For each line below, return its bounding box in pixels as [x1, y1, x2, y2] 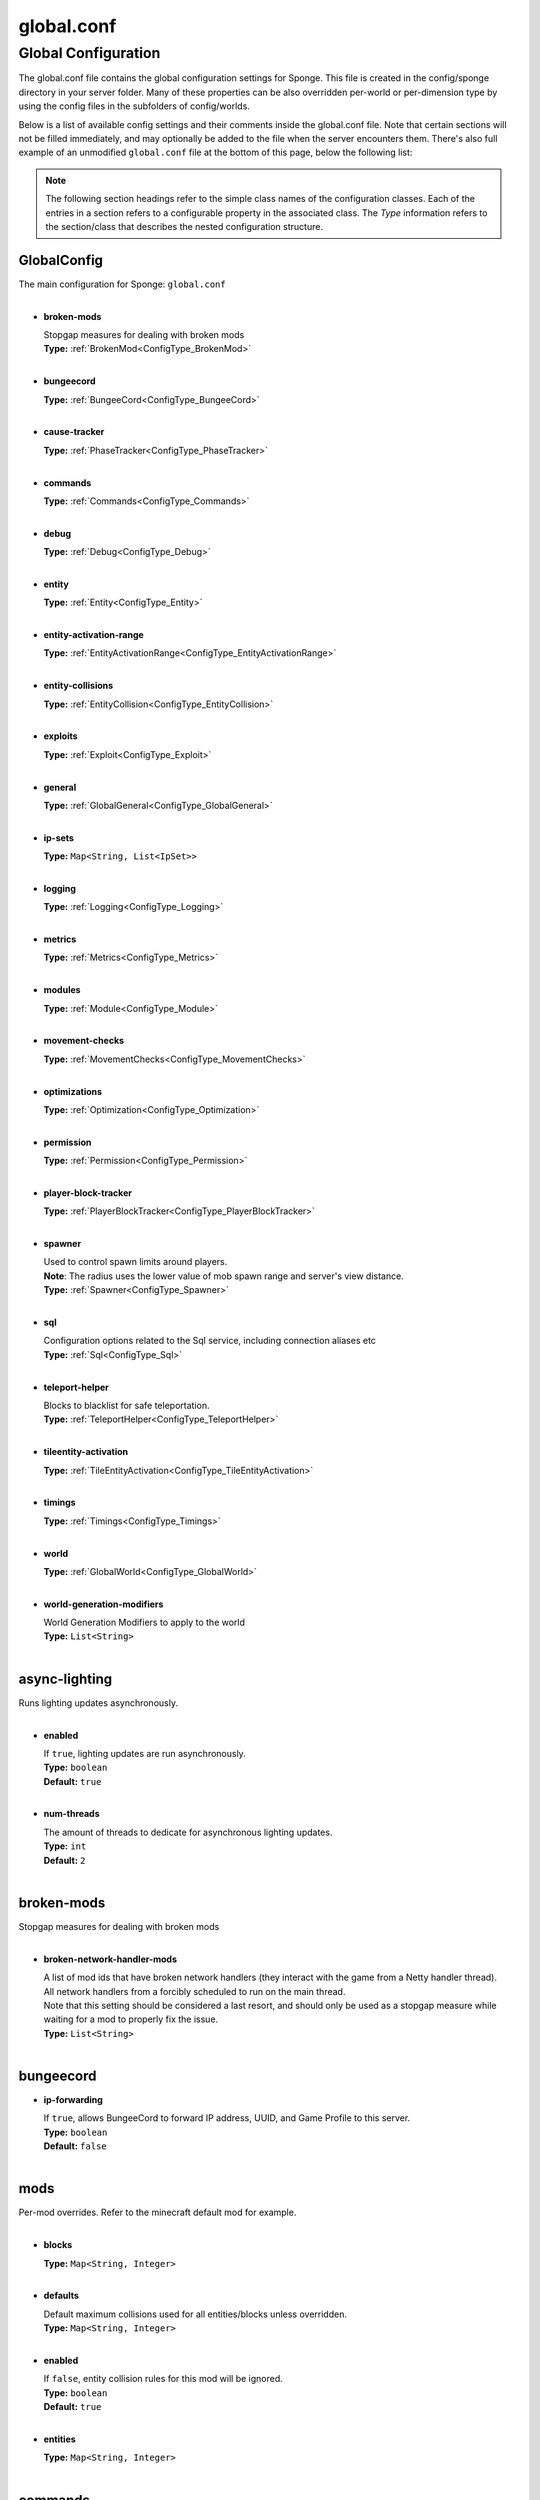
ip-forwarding [43, 2093, 104, 2105]
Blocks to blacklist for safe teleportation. [43, 1399, 210, 1411]
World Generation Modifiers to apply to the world [43, 1616, 245, 1629]
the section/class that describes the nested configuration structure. [45, 220, 324, 232]
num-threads [43, 1808, 100, 1820]
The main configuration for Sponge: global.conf [18, 278, 226, 290]
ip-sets [43, 831, 75, 844]
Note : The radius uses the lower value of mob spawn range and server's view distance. [43, 1270, 404, 1282]
